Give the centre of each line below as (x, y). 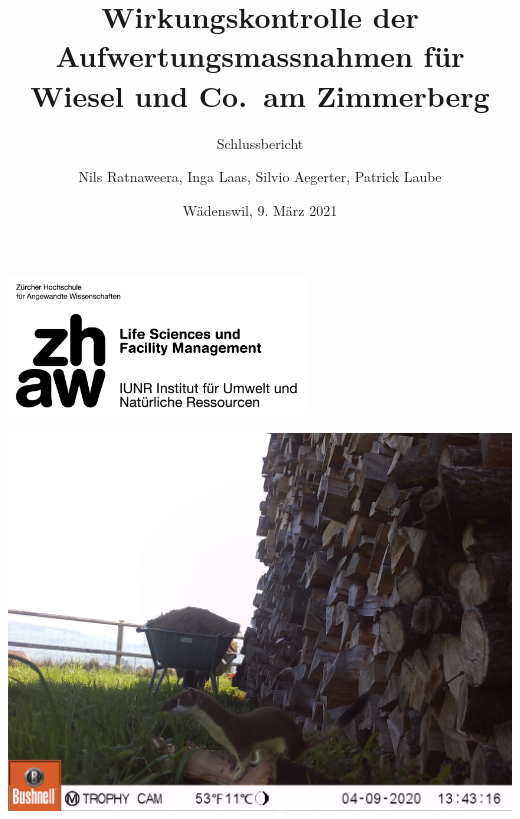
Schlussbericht (260, 142)
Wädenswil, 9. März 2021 (260, 209)
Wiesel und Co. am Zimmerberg (260, 94)
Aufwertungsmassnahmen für (260, 55)
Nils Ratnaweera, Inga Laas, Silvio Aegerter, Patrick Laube (260, 176)
